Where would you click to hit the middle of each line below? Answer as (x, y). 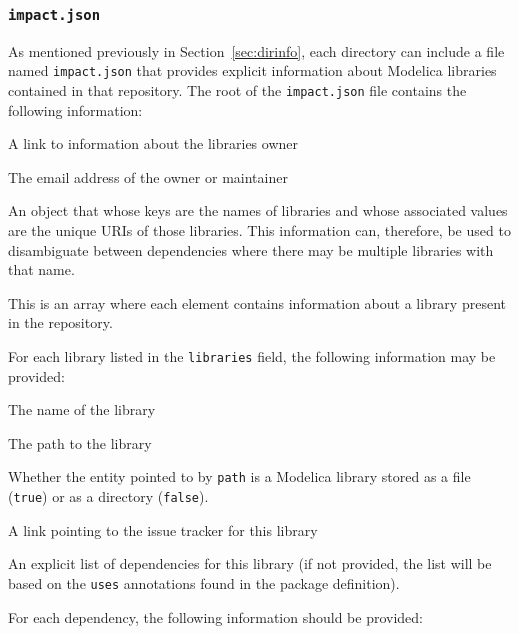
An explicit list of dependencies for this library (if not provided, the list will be (250, 563)
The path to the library (80, 442)
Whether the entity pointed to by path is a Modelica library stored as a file (239, 476)
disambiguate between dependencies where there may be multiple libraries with (251, 249)
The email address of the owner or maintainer (148, 176)
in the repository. (60, 322)
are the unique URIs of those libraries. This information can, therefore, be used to (259, 230)
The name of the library (82, 409)
